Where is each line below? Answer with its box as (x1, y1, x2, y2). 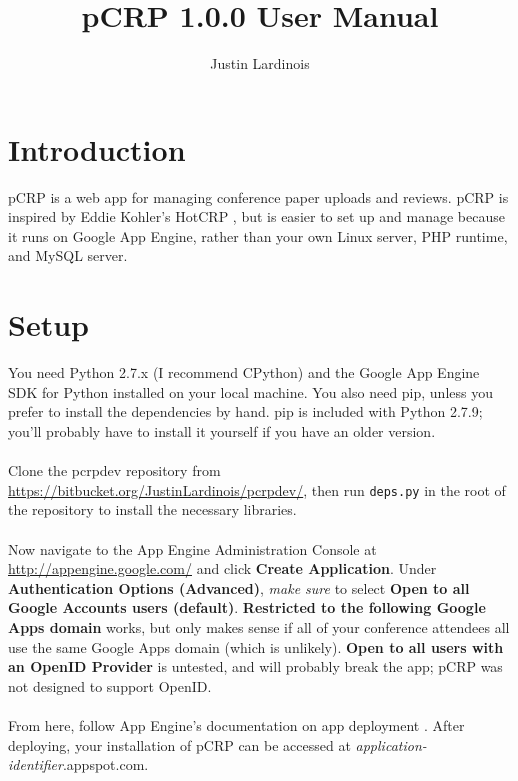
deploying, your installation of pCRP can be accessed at (8, 734, 351, 755)
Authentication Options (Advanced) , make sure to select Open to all (8, 577, 470, 598)
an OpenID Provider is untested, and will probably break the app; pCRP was (8, 656, 503, 677)
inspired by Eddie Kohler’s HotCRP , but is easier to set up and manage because (8, 206, 505, 227)
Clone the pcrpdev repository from (8, 460, 221, 481)
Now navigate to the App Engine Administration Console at (8, 538, 377, 559)
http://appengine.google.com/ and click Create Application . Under (8, 558, 437, 579)
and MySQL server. (8, 245, 128, 266)
